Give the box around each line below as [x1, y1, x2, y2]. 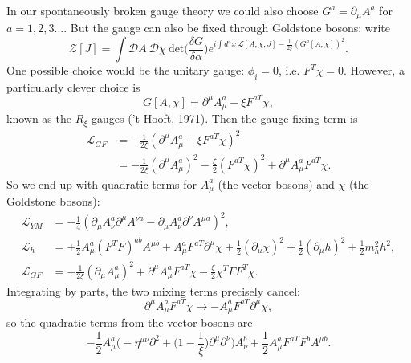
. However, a [344, 62, 405, 79]
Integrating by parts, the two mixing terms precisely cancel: [6, 282, 300, 299]
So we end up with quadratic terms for [6, 175, 197, 192]
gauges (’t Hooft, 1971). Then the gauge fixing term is [92, 110, 358, 127]
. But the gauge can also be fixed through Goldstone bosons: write [63, 19, 390, 36]
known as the [6, 110, 71, 127]
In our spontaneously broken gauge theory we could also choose [6, 2, 319, 18]
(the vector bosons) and [218, 175, 335, 192]
